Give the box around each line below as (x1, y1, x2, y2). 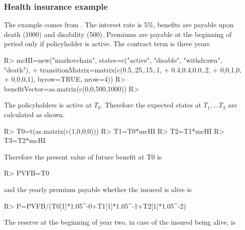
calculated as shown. (4, 109, 65, 119)
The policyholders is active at (4, 100, 92, 110)
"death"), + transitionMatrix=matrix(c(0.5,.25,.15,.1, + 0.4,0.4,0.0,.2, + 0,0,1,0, (4, 64, 242, 74)
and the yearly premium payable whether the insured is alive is (4, 184, 192, 194)
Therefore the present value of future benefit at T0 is (4, 151, 162, 161)
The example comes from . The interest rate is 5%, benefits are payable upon (4, 19, 234, 30)
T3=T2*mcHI (4, 135, 46, 145)
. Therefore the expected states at (101, 100, 201, 110)
